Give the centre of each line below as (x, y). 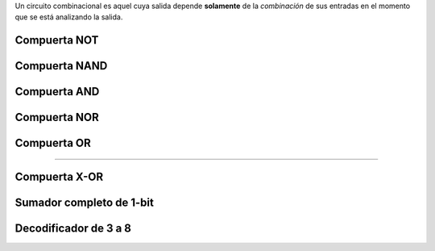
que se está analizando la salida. (69, 17)
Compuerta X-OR (59, 177)
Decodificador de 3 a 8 (73, 229)
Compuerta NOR (57, 117)
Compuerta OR (53, 143)
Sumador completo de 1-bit (85, 203)
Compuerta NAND (61, 66)
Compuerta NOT (57, 40)
